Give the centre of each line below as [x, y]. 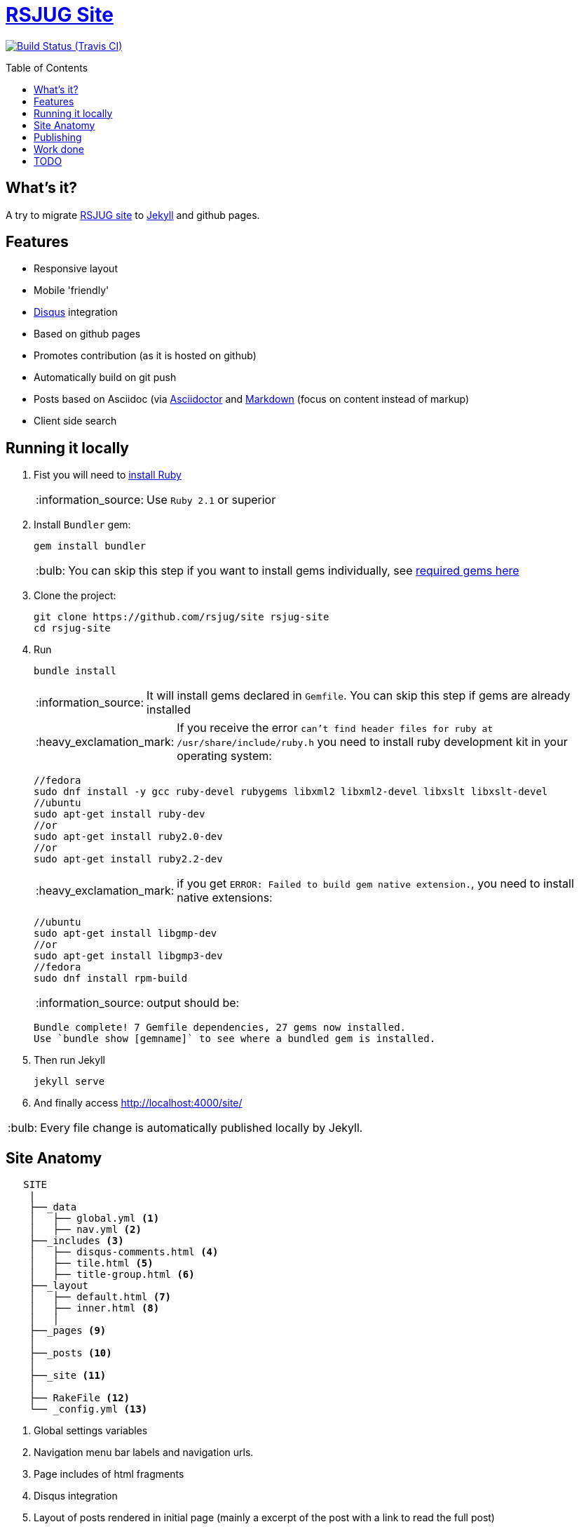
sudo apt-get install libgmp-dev [125, 934]
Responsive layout [76, 269]
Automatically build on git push [105, 378]
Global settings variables [91, 1431]
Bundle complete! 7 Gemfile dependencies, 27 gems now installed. [220, 1028]
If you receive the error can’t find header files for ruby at [335, 728]
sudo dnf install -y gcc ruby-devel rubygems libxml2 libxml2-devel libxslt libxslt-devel [291, 792]
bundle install [75, 671]
